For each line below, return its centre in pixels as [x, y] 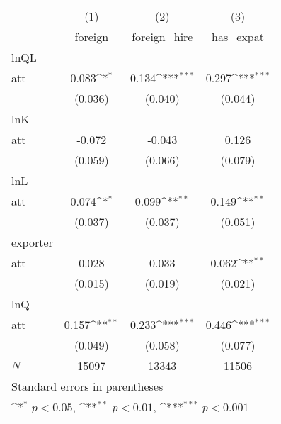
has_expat [238, 37]
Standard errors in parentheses [87, 386]
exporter [32, 242]
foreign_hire [162, 37]
